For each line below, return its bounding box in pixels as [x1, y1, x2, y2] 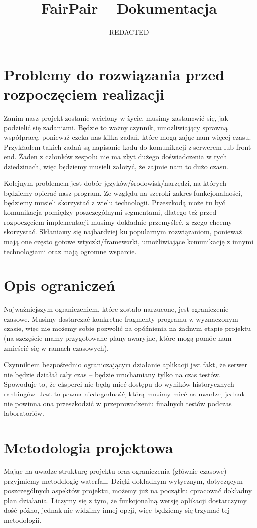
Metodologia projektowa [4, 437, 173, 457]
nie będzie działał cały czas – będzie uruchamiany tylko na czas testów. [4, 369, 221, 379]
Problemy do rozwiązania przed [4, 64, 225, 84]
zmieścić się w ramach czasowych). [4, 342, 109, 353]
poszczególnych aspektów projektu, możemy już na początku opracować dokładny [4, 485, 252, 496]
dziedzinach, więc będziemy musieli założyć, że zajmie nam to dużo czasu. [4, 161, 228, 171]
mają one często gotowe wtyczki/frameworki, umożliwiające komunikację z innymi [4, 236, 254, 246]
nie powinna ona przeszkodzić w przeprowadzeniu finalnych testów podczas [4, 398, 232, 408]
